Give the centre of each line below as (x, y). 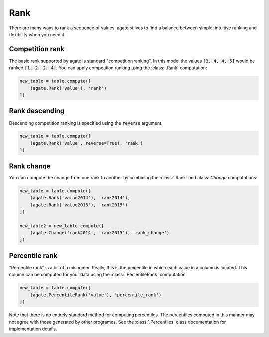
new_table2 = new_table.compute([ (62, 226)
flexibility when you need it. (37, 34)
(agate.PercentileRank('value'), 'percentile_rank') (96, 295)
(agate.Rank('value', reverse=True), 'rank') (87, 143)
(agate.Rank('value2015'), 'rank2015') (79, 205)
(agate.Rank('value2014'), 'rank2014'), (80, 198)
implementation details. (33, 329)
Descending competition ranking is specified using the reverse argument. (86, 123)
